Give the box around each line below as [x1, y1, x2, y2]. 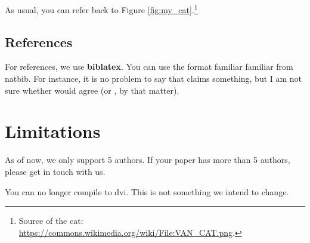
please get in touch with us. [5, 165, 106, 177]
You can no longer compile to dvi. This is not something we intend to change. [5, 185, 289, 198]
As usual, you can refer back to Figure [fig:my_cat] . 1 [5, 2, 198, 16]
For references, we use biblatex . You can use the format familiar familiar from [5, 60, 293, 73]
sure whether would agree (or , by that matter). [5, 84, 179, 96]
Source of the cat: [18, 214, 83, 227]
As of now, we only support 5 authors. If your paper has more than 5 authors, [5, 153, 290, 166]
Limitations [5, 119, 101, 143]
